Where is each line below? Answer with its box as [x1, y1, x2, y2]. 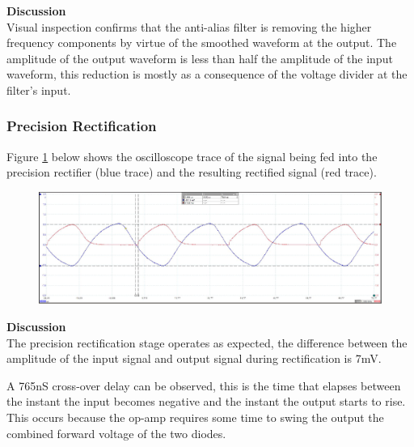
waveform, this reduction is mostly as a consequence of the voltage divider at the [6, 66, 408, 83]
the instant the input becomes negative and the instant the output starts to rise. [6, 393, 406, 410]
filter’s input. [6, 81, 71, 98]
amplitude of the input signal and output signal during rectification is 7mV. [6, 350, 382, 367]
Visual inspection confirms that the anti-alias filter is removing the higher [6, 18, 372, 35]
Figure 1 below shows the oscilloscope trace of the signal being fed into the [6, 147, 378, 164]
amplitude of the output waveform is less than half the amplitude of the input [6, 49, 393, 66]
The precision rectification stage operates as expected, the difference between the [6, 334, 408, 351]
